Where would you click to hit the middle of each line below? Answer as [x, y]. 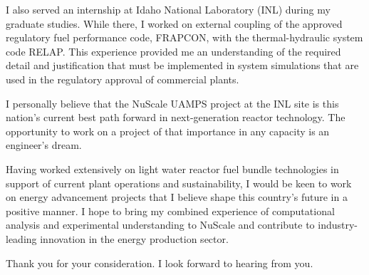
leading [21, 238]
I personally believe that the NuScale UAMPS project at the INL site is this [172, 103]
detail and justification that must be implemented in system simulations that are [182, 65]
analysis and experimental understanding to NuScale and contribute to [160, 225]
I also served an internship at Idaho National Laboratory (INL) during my [168, 9]
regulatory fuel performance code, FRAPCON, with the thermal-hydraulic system [184, 37]
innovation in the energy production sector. [134, 238]
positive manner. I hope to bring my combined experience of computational [170, 211]
